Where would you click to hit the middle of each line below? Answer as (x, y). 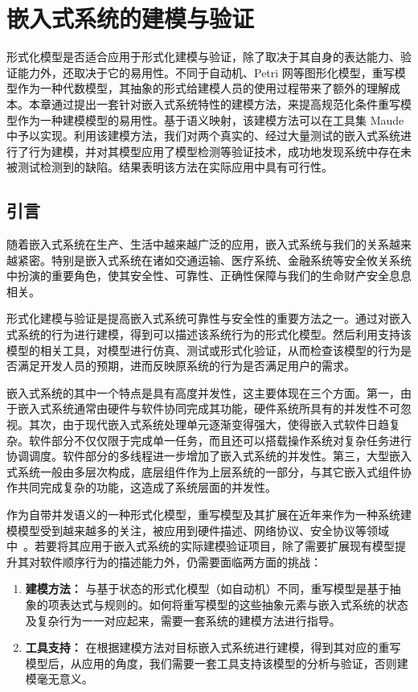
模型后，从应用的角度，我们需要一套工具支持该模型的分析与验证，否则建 (217, 663)
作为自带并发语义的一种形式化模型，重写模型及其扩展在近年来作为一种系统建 (209, 514)
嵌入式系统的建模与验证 (131, 18)
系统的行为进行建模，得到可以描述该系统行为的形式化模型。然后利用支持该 (214, 334)
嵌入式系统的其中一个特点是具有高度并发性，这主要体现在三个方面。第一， (203, 392)
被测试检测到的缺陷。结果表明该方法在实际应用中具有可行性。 (170, 167)
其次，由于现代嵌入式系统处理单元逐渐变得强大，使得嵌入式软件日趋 (209, 424)
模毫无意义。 (59, 679)
